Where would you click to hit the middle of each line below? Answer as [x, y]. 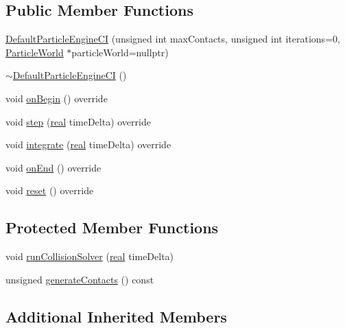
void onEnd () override [53, 167]
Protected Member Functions [112, 227]
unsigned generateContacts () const [80, 279]
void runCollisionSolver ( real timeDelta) [90, 256]
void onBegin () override [57, 98]
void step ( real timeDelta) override [78, 121]
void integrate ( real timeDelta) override [88, 144]
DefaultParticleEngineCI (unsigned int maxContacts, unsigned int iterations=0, [173, 39]
